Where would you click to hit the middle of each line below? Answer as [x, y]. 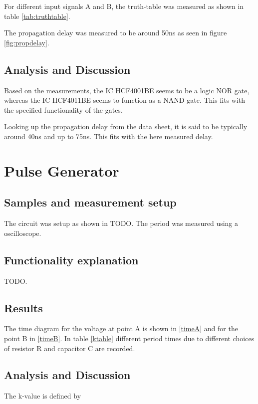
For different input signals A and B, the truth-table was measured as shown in [124, 6]
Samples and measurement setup [90, 202]
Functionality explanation [71, 260]
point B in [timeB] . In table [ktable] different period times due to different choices [129, 338]
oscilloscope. [23, 233]
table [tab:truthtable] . [37, 16]
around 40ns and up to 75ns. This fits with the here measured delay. [109, 136]
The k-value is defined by [43, 396]
